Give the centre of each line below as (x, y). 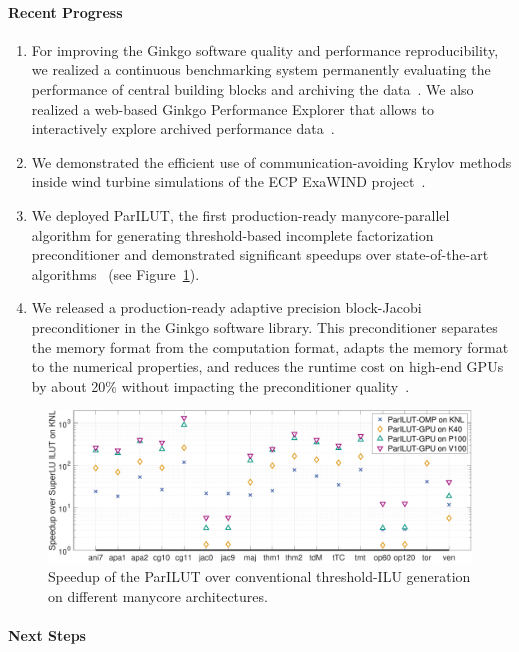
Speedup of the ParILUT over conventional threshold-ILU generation (259, 576)
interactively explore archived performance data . (183, 128)
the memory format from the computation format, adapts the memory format (270, 346)
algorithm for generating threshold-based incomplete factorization (232, 234)
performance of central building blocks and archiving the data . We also (252, 88)
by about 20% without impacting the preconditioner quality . (220, 385)
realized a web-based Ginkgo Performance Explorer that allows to (232, 108)
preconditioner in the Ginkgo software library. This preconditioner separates (264, 326)
